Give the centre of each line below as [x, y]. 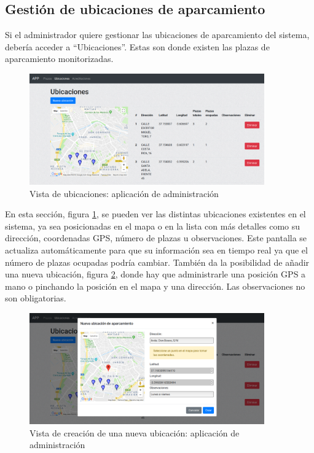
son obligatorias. [36, 298]
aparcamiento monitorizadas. [59, 59]
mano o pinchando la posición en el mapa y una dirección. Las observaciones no [155, 286]
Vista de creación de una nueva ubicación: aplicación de [135, 432]
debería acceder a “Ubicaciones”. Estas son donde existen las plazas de [137, 46]
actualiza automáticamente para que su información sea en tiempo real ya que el [156, 250]
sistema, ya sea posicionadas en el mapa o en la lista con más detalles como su [153, 226]
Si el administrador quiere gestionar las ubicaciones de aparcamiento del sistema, [157, 35]
